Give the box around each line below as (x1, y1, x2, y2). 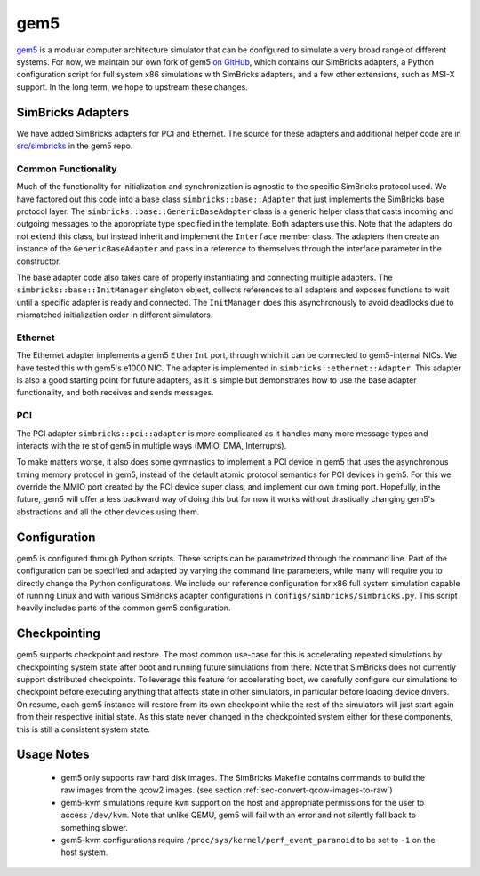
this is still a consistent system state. (16, 724, 151, 735)
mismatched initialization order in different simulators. (16, 309, 213, 320)
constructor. (16, 256, 61, 267)
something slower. (60, 822, 128, 832)
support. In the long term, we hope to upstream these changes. (16, 81, 248, 92)
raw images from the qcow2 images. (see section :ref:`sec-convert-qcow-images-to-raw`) (60, 784, 393, 795)
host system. (60, 847, 108, 857)
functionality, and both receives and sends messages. (16, 387, 214, 398)
